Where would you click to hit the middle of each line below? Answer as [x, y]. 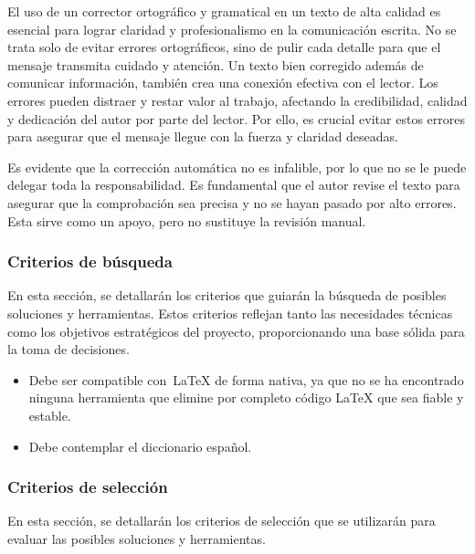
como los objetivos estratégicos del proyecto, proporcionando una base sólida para [236, 331]
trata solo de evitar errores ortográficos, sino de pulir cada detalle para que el [224, 47]
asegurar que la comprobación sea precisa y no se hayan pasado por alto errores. [232, 202]
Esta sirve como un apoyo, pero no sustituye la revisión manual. [187, 220]
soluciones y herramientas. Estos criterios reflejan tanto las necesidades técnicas [230, 313]
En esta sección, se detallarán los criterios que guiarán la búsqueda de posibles [227, 295]
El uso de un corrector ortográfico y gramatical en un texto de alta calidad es [224, 11]
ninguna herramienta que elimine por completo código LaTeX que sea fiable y [246, 397]
